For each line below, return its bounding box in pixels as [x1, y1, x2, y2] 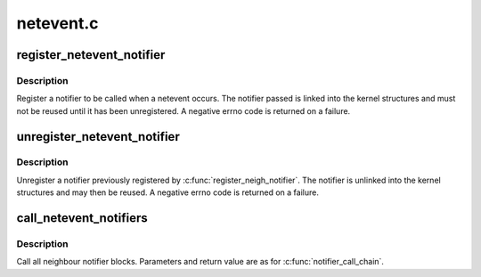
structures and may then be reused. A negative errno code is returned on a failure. [16, 187, 320, 198]
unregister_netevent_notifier [16, 129, 180, 144]
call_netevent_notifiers [16, 210, 148, 226]
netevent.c [16, 13, 99, 33]
